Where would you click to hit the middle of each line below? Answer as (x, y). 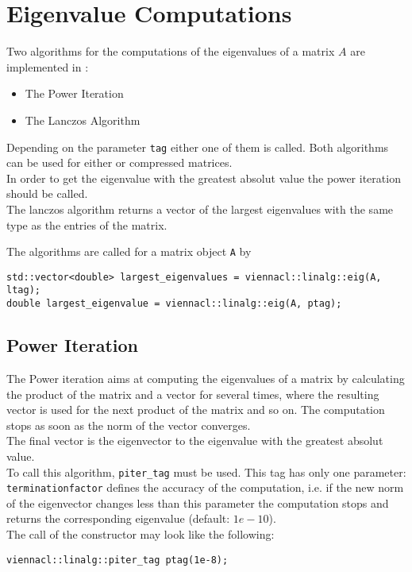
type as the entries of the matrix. (87, 224)
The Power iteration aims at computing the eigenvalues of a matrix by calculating (206, 378)
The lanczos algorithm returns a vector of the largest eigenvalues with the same (200, 209)
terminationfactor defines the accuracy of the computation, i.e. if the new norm (205, 487)
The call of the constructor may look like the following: (141, 534)
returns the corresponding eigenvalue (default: (118, 518)
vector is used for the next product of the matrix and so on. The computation (196, 410)
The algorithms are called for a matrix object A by (129, 251)
